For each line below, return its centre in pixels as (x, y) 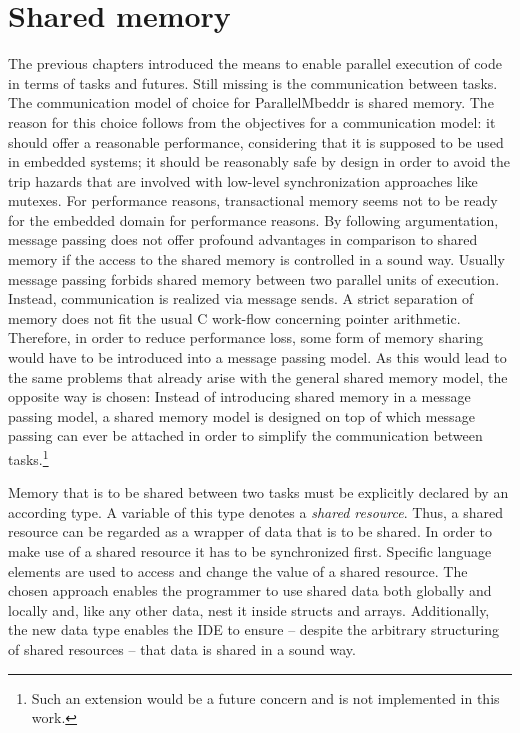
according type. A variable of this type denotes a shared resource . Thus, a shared (256, 511)
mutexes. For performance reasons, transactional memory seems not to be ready (253, 200)
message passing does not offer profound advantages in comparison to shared (243, 239)
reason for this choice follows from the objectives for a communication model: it (252, 121)
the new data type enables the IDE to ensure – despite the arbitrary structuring (253, 629)
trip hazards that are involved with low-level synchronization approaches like (243, 180)
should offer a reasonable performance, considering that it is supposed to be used (256, 141)
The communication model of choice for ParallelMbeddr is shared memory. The (251, 102)
